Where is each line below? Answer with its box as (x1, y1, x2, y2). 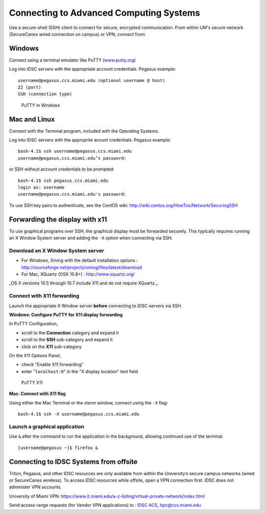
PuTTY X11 (21, 380, 43, 386)
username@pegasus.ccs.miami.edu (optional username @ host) (18, 78, 165, 83)
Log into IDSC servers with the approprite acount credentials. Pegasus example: (9, 137, 171, 143)
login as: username (18, 185, 65, 190)
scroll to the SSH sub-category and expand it (21, 337, 113, 343)
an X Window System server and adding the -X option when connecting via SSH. (9, 235, 173, 241)
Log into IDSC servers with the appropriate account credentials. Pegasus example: (9, 66, 176, 72)
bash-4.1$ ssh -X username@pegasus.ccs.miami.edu (18, 411, 140, 417)
